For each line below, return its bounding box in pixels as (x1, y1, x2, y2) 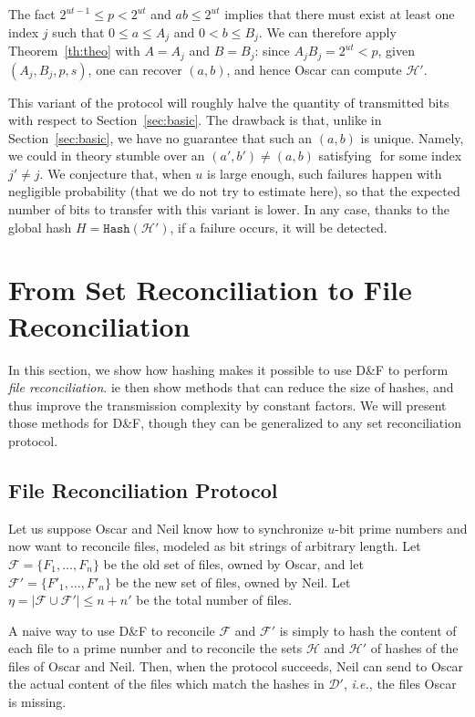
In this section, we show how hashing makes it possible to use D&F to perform (8, 359, 449, 379)
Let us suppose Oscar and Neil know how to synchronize (8, 518, 324, 537)
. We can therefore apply (258, 22, 397, 41)
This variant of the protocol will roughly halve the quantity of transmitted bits (8, 92, 449, 111)
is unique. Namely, (360, 128, 464, 147)
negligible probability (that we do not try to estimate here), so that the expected (8, 182, 460, 201)
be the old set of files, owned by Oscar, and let (103, 554, 364, 573)
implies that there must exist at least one (224, 5, 455, 23)
